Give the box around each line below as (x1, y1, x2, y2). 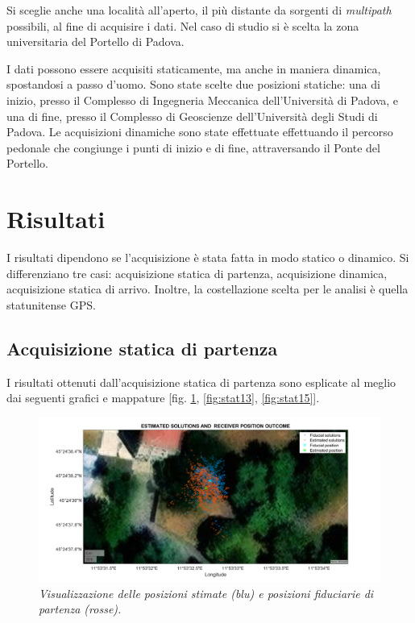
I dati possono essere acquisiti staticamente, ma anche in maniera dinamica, (6, 60, 381, 77)
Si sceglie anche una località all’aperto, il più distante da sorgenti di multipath (6, 2, 392, 18)
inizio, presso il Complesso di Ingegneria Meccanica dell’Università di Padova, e (6, 91, 399, 108)
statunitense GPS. (6, 296, 96, 313)
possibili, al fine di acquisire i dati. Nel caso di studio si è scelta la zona (6, 17, 359, 34)
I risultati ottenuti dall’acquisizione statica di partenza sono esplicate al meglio (6, 373, 396, 390)
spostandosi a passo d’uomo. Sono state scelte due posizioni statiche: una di (6, 76, 380, 93)
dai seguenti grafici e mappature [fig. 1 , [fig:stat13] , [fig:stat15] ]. (6, 389, 320, 406)
